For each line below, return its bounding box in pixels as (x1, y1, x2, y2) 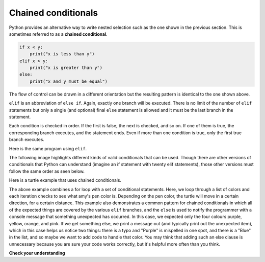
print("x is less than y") (29, 51, 95, 57)
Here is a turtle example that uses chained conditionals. (9, 177, 122, 183)
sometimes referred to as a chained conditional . (9, 31, 107, 37)
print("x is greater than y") (29, 65, 103, 71)
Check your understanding (9, 250, 65, 256)
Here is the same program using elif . (9, 145, 87, 151)
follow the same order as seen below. (9, 168, 85, 174)
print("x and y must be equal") (29, 78, 108, 84)
